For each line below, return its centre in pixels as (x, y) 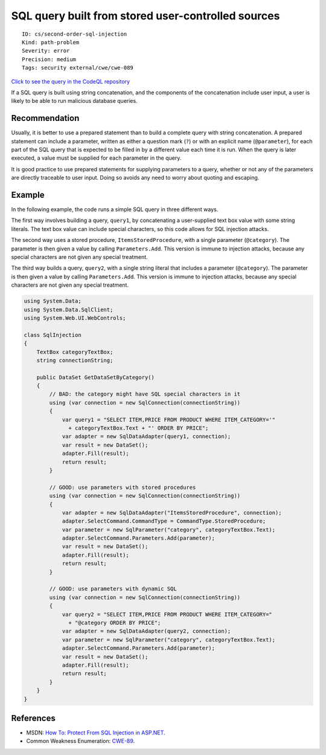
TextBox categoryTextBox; (75, 352)
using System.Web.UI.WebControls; (75, 318)
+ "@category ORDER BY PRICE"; (115, 623)
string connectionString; (75, 360)
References (33, 718)
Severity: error (46, 51)
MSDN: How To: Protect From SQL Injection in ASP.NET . (96, 733)
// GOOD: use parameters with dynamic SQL (113, 589)
